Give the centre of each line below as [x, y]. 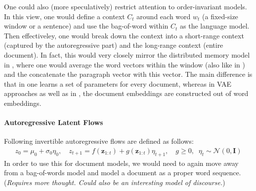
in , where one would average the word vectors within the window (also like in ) [125, 64]
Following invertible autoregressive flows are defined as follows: [99, 141]
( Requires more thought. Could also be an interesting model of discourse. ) [115, 182]
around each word [164, 16]
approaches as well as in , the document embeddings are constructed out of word [126, 93]
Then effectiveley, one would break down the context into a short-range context [124, 35]
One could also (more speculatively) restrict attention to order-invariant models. [126, 6]
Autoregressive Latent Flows [54, 122]
